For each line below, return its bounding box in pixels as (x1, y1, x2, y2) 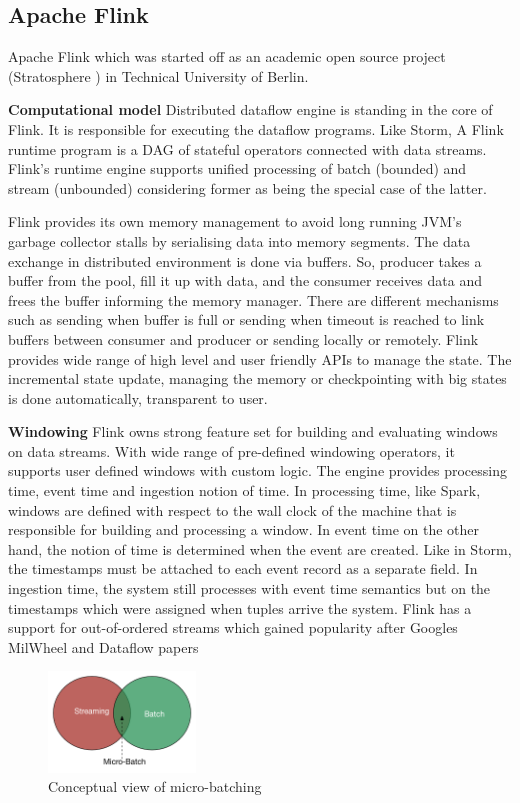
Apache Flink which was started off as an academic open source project (8, 46, 446, 67)
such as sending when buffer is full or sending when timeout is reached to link (8, 309, 485, 330)
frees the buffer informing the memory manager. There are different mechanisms (8, 289, 499, 310)
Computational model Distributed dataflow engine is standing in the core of (8, 99, 493, 120)
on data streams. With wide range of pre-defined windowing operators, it (8, 440, 455, 461)
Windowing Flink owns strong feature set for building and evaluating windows (8, 421, 498, 442)
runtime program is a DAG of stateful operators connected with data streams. (8, 138, 487, 159)
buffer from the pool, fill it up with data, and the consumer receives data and (8, 270, 482, 291)
